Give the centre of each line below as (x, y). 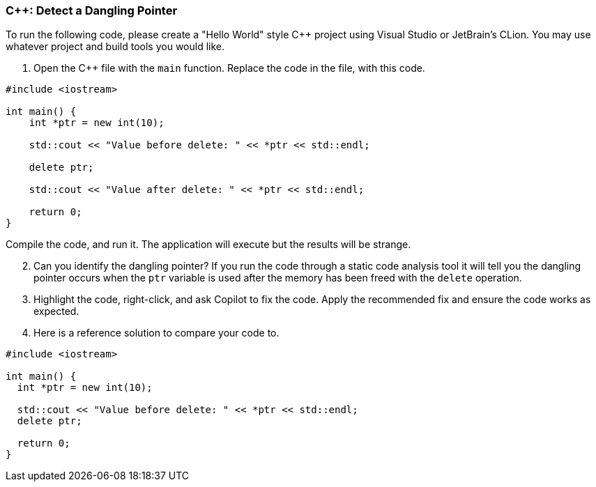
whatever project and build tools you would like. (115, 47)
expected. (56, 311)
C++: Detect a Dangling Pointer (92, 10)
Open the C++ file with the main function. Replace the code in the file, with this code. (229, 68)
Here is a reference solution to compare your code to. (156, 333)
